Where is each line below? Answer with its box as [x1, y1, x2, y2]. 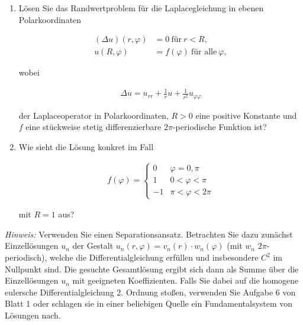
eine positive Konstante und [195, 109, 297, 121]
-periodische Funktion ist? [172, 121, 267, 133]
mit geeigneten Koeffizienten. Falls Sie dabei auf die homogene [72, 274, 299, 287]
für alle [191, 48, 217, 57]
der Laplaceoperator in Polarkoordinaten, [18, 109, 169, 121]
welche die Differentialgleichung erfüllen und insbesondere [49, 251, 259, 264]
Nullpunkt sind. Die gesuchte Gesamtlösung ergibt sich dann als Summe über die [5, 262, 299, 275]
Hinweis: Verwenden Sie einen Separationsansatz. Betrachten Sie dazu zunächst [5, 227, 293, 240]
